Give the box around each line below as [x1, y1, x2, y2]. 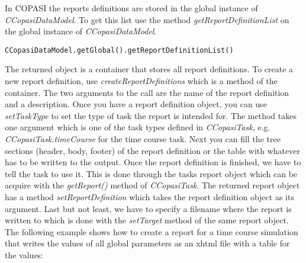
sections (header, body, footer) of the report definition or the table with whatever [5, 144, 300, 156]
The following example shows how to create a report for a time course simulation [5, 225, 298, 238]
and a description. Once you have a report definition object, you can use [5, 98, 267, 110]
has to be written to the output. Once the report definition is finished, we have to [5, 156, 301, 168]
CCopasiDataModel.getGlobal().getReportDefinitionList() [5, 46, 234, 54]
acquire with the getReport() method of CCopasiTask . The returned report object [5, 179, 300, 191]
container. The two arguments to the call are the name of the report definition [5, 86, 289, 98]
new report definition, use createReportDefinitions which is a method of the [5, 75, 278, 87]
